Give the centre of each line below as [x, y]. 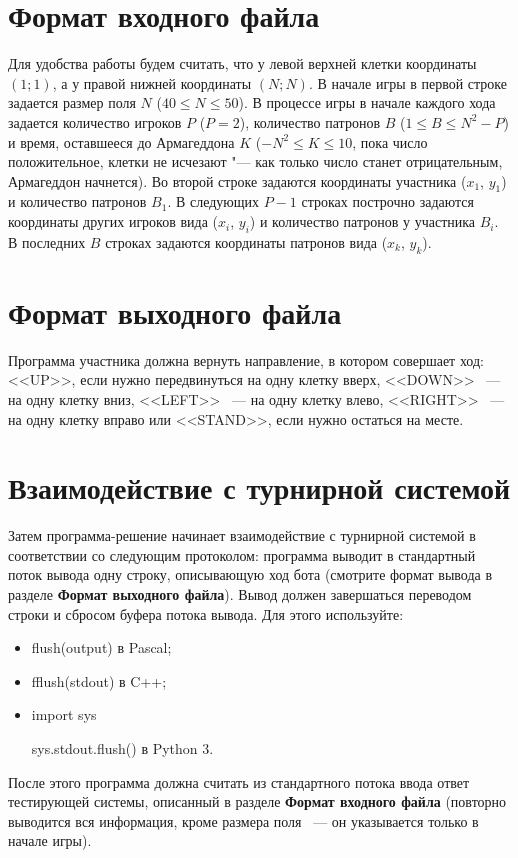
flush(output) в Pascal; [101, 647]
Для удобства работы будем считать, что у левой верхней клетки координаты [242, 63]
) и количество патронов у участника [362, 221]
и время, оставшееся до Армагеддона [121, 141]
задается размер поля [72, 102]
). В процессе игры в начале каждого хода [367, 102]
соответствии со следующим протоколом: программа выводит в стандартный [242, 554]
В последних [47, 241]
